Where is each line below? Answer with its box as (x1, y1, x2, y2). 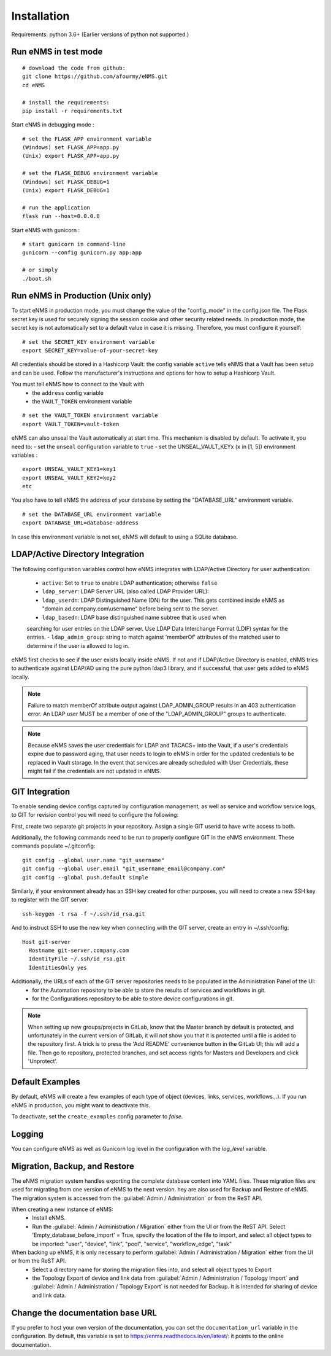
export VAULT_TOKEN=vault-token (22, 421, 120, 427)
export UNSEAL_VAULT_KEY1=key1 (22, 466, 116, 473)
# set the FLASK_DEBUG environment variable (22, 169, 159, 177)
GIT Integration (11, 786, 70, 797)
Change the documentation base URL (11, 1307, 158, 1318)
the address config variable (32, 389, 104, 396)
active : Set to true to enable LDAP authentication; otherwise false (42, 579, 218, 586)
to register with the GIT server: (11, 896, 89, 903)
